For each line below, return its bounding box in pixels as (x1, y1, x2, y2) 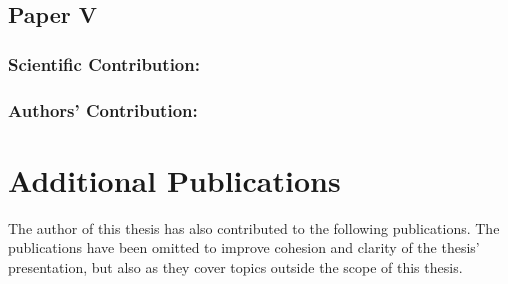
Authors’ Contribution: (8, 97, 198, 122)
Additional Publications (8, 159, 341, 200)
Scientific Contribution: (8, 51, 200, 76)
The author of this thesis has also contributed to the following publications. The (8, 217, 500, 238)
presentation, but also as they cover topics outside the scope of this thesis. (8, 256, 463, 277)
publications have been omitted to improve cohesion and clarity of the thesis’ (8, 237, 480, 258)
